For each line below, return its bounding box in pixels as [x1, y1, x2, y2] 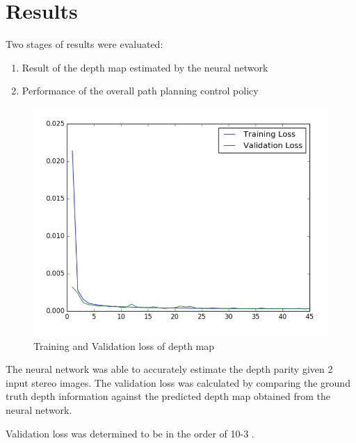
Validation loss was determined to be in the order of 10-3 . [6, 426, 254, 440]
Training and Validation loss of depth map [33, 338, 215, 353]
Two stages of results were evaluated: [6, 37, 163, 51]
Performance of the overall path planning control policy [22, 83, 259, 98]
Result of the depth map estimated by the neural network [22, 60, 268, 74]
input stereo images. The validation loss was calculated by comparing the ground [6, 375, 350, 390]
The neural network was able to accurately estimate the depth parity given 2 [6, 362, 333, 376]
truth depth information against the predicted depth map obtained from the [6, 389, 330, 403]
